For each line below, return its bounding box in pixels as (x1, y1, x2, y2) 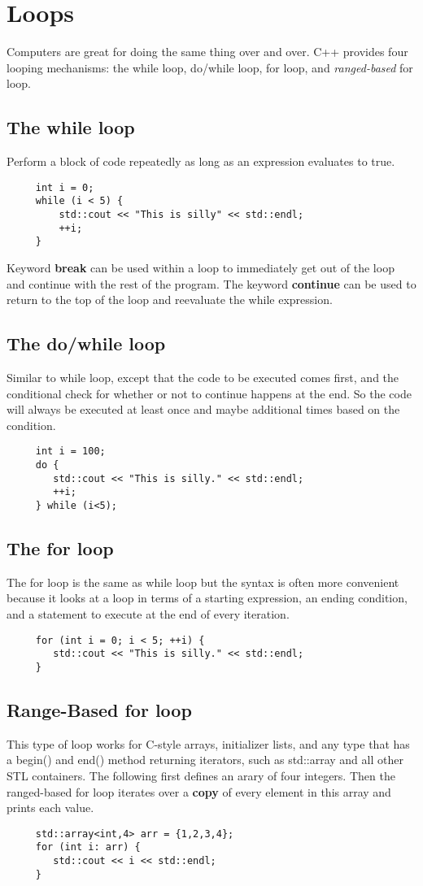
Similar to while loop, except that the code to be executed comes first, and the (7, 368, 399, 385)
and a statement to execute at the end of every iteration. (7, 606, 290, 623)
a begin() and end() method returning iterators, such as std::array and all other (7, 751, 403, 768)
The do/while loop (7, 331, 166, 356)
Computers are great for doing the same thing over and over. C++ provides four (7, 43, 408, 60)
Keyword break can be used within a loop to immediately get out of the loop (7, 258, 395, 276)
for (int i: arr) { (35, 841, 141, 853)
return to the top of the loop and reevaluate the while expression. (7, 291, 333, 308)
